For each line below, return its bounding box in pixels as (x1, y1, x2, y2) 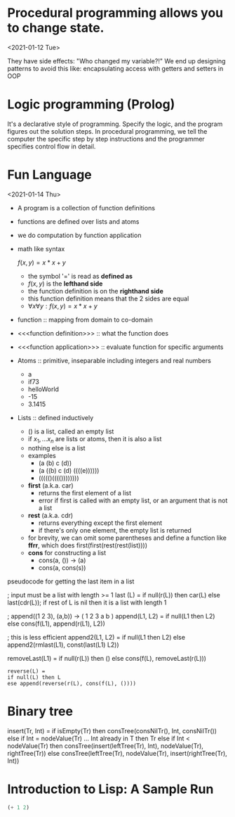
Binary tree (7, 703, 74, 719)
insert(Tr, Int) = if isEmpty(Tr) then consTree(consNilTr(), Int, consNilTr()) (7, 726, 217, 735)
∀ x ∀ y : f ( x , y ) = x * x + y (27, 301, 98, 310)
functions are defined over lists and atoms (17, 217, 140, 226)
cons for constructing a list (27, 548, 107, 557)
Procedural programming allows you (7, 5, 224, 21)
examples (27, 451, 56, 460)
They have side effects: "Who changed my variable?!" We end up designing (7, 56, 226, 65)
